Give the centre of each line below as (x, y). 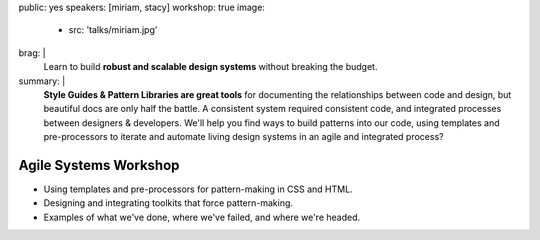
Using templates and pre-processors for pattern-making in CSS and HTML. (198, 189)
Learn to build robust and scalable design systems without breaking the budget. (210, 67)
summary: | (42, 81)
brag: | (32, 52)
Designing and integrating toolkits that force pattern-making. (168, 203)
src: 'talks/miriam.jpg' (113, 30)
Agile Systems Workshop (99, 165)
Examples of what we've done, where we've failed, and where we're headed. (202, 217)
